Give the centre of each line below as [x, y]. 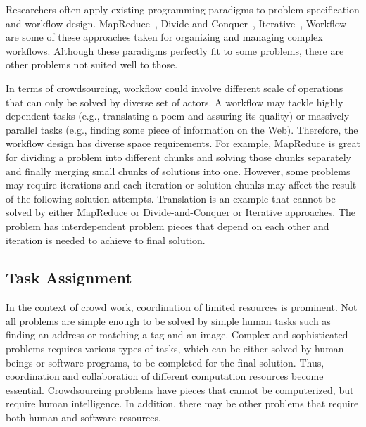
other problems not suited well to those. [92, 64]
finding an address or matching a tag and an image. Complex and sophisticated [177, 334]
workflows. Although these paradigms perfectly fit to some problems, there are [175, 50]
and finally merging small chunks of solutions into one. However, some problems [178, 171]
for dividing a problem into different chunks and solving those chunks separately [178, 157]
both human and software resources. [83, 418]
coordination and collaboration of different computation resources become [165, 376]
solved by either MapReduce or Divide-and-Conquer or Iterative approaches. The [181, 212]
